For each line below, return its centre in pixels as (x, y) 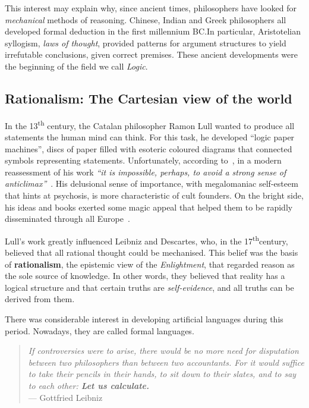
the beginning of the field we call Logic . (76, 66)
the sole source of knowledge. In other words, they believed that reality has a (145, 276)
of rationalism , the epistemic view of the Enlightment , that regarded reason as (150, 264)
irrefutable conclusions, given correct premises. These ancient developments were (151, 54)
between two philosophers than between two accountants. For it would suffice (166, 362)
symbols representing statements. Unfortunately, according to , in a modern (143, 160)
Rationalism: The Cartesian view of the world (149, 98)
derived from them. (40, 299)
